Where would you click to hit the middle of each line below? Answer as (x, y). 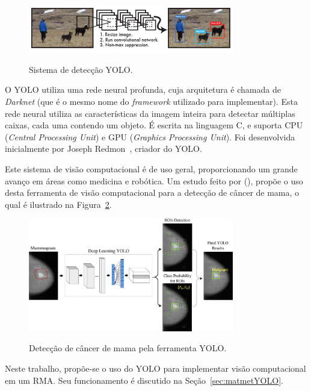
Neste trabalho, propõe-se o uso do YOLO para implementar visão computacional (155, 368)
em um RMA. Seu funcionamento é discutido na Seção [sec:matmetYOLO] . (144, 380)
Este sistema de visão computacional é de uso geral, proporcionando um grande (151, 169)
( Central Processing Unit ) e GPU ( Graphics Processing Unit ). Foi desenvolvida (150, 136)
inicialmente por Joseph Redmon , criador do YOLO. (103, 149)
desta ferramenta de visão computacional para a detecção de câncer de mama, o (152, 192)
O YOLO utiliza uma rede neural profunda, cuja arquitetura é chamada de (143, 89)
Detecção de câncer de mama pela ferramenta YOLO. (128, 348)
